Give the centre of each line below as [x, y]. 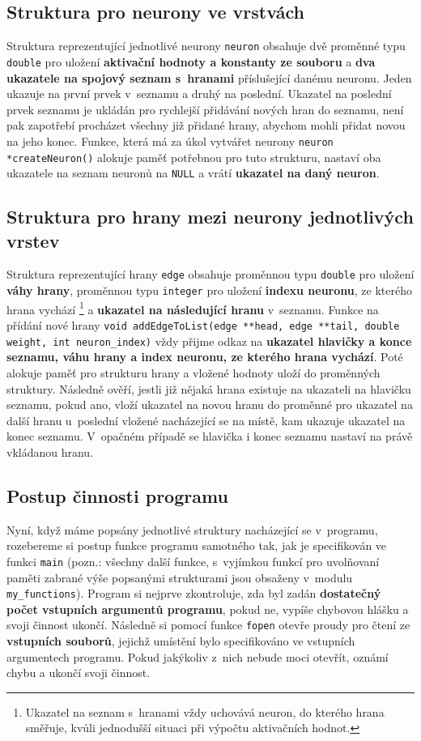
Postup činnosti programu [117, 495]
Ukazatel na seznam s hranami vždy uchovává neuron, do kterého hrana [205, 711]
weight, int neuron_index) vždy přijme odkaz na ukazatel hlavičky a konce [209, 341]
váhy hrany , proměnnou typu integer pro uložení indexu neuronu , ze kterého [209, 290]
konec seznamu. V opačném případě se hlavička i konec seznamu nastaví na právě [210, 436]
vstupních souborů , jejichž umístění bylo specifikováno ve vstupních [181, 641]
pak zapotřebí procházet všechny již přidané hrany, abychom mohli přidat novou [206, 125]
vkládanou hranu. [50, 451]
